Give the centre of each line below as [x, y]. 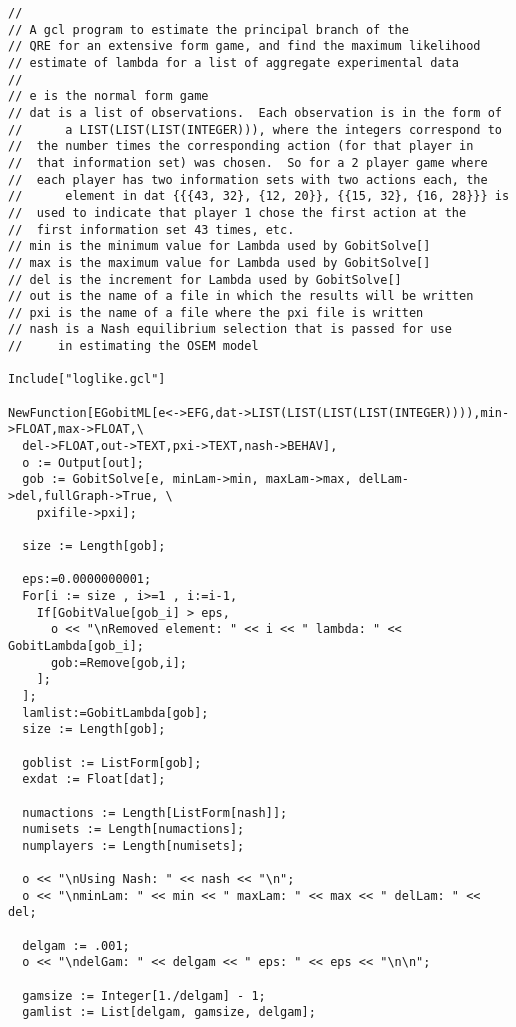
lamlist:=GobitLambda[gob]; [115, 712]
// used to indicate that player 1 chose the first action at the [237, 212]
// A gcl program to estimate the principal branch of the [208, 29]
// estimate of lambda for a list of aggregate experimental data [234, 62]
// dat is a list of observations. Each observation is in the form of [255, 112]
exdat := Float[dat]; [94, 779]
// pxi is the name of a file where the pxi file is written [216, 312]
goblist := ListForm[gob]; [112, 762]
